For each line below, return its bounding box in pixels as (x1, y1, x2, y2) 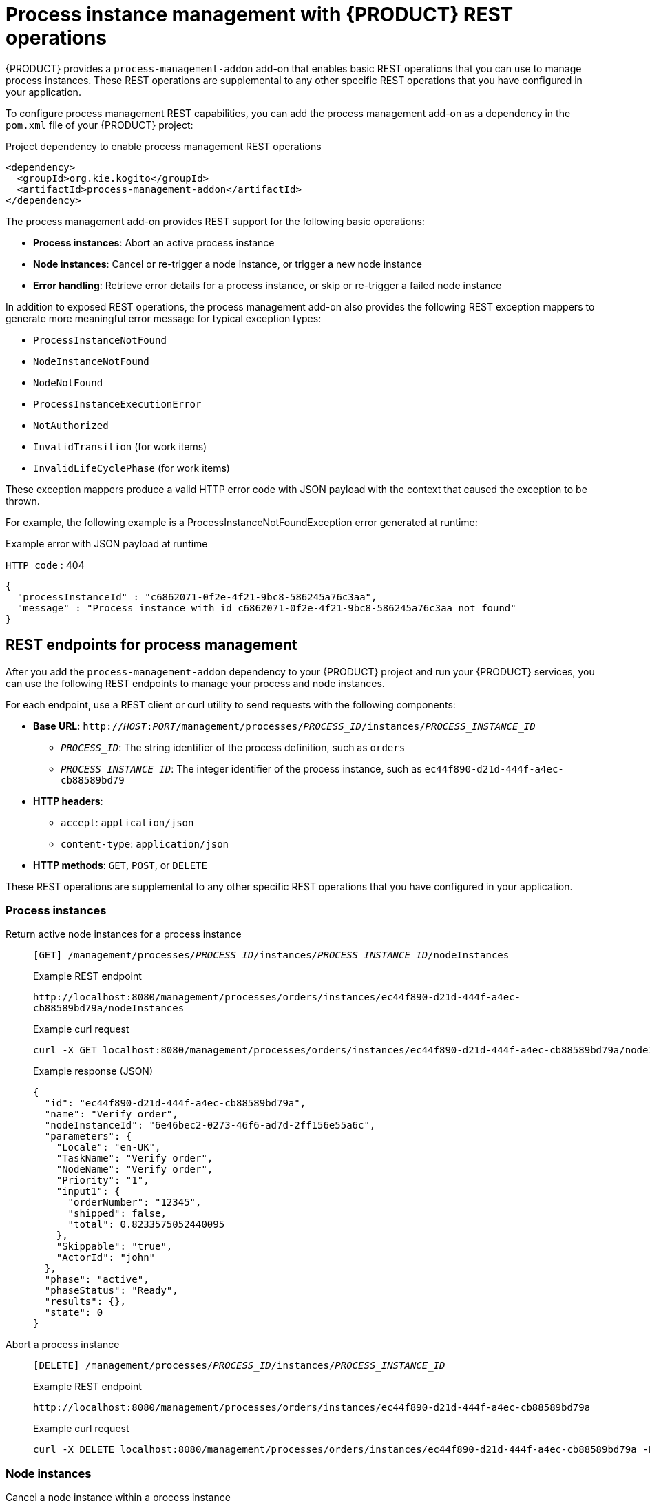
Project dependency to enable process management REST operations (6, 140, 322, 152)
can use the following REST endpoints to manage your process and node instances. (6, 677, 385, 689)
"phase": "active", (44, 1274, 149, 1285)
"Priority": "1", (56, 1175, 149, 1186)
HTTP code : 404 (6, 558, 85, 571)
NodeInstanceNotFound (33, 355, 149, 367)
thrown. (6, 494, 40, 507)
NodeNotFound (33, 377, 103, 388)
